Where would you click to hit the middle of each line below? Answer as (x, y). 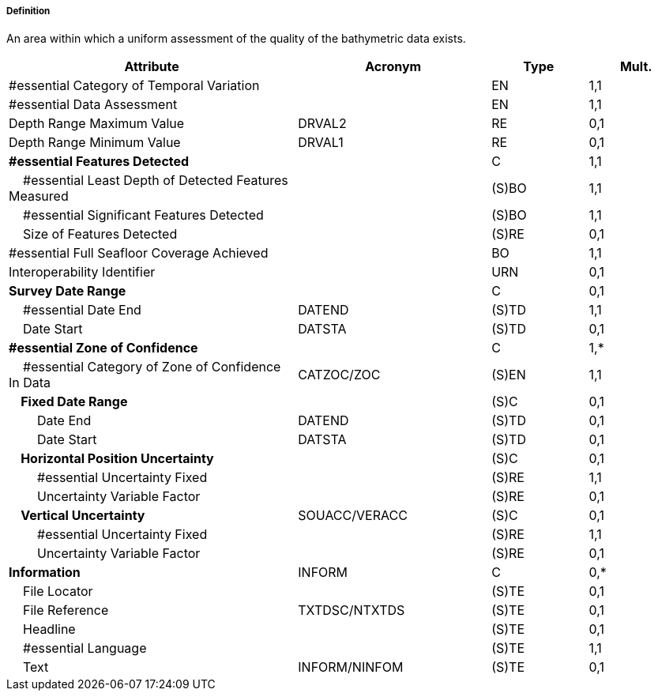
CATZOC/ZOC (339, 375)
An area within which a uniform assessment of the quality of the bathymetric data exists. (236, 39)
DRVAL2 (322, 124)
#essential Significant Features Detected (143, 215)
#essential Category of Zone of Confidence (152, 367)
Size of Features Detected (100, 234)
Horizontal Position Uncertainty (117, 459)
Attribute (152, 67)
